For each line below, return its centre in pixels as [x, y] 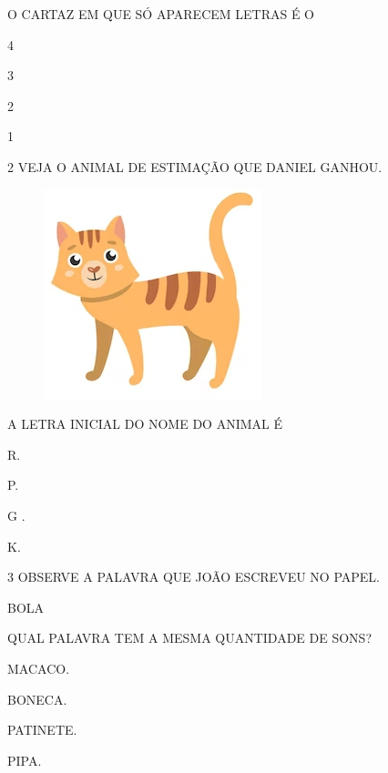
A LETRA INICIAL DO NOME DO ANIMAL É [145, 424]
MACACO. [39, 668]
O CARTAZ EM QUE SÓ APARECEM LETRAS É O [161, 14]
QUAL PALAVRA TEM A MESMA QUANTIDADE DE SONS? [190, 638]
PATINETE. [42, 730]
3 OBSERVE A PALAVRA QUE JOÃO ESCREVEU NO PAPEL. [194, 577]
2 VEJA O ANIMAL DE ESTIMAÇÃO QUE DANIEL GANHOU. [195, 166]
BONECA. [37, 699]
